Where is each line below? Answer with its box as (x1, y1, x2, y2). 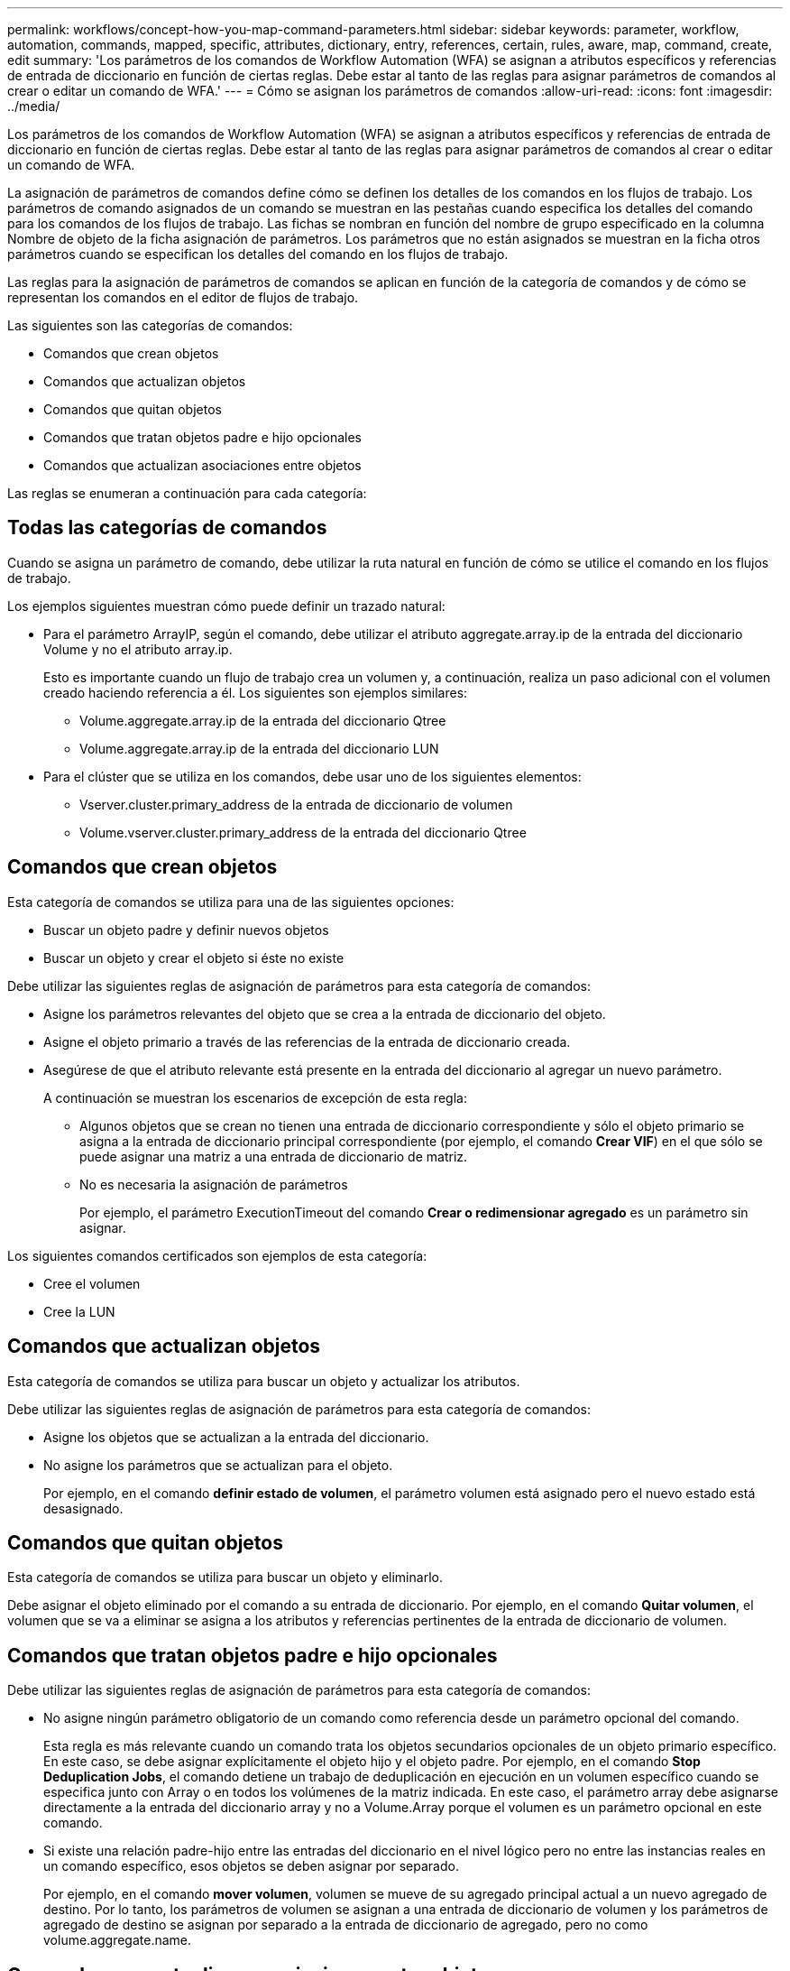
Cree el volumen (43, 1275, 141, 1291)
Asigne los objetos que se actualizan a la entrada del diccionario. (43, 1429, 429, 1445)
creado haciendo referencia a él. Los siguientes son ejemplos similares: (43, 684, 468, 700)
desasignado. (43, 1500, 124, 1516)
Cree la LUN (43, 1303, 115, 1319)
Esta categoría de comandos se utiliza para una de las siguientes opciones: (7, 893, 455, 910)
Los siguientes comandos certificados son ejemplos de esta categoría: (7, 1247, 427, 1263)
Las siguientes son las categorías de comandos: (7, 318, 293, 333)
